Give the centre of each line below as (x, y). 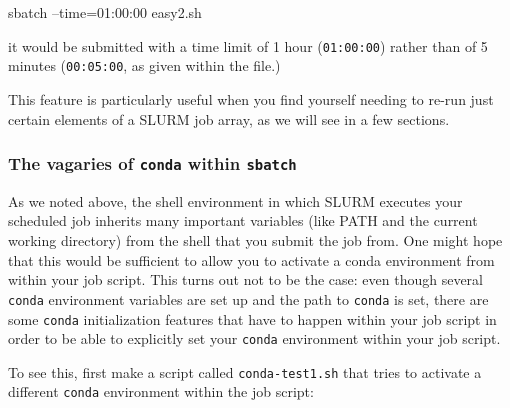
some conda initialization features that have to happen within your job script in (252, 318)
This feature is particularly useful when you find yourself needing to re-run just (251, 98)
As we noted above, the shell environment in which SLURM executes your (235, 200)
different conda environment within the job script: (161, 391)
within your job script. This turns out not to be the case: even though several (245, 279)
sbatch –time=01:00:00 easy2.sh (105, 12)
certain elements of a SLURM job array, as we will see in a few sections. (229, 118)
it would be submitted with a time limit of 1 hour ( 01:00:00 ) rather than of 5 (248, 45)
